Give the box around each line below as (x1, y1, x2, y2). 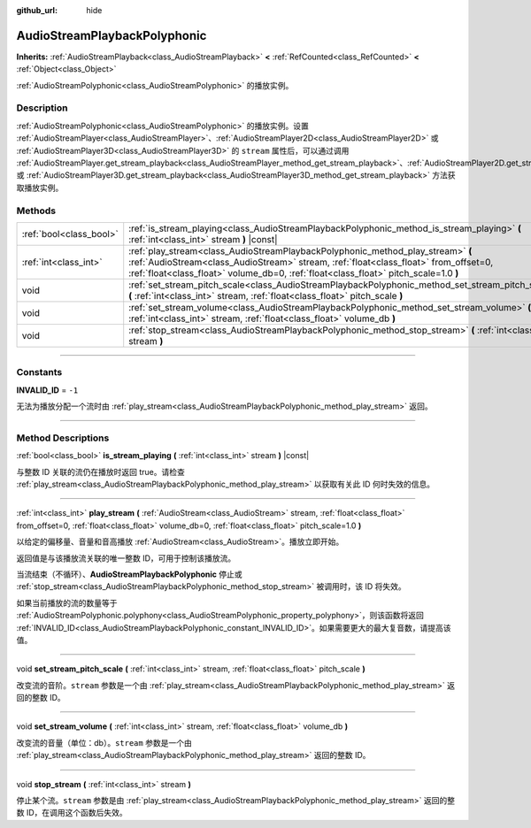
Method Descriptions (16, 432, 110, 444)
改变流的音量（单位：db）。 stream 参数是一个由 (16, 737, 192, 747)
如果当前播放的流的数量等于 (16, 597, 118, 608)
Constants (16, 366, 63, 379)
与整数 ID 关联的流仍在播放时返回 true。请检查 (16, 466, 185, 477)
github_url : (16, 5, 58, 15)
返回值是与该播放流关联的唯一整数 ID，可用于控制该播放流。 (16, 553, 236, 563)
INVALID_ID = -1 (16, 385, 79, 395)
